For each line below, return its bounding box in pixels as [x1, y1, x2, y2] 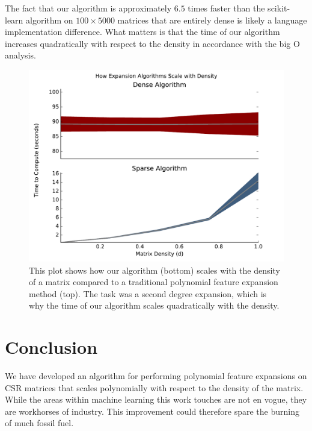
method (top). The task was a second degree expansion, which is [29, 287, 267, 300]
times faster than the [188, 2, 265, 14]
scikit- [268, 2, 290, 14]
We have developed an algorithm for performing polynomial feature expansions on [5, 370, 307, 382]
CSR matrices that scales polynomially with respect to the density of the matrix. [5, 381, 304, 394]
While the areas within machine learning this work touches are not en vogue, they [5, 393, 307, 406]
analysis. [5, 49, 36, 61]
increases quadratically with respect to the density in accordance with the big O [5, 37, 300, 49]
